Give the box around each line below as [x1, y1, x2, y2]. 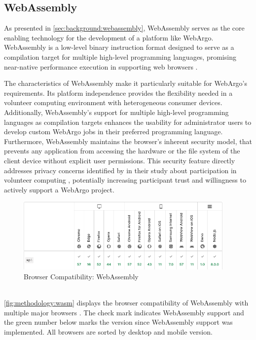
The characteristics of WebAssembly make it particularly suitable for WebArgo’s [4, 78, 248, 88]
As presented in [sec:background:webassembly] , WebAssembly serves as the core [4, 23, 245, 33]
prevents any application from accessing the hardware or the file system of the [4, 146, 240, 156]
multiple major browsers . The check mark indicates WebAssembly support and [4, 307, 244, 317]
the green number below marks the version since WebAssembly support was [4, 317, 233, 327]
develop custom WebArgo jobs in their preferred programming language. [4, 126, 223, 137]
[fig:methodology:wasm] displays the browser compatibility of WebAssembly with [4, 298, 249, 307]
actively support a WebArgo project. [4, 184, 114, 194]
